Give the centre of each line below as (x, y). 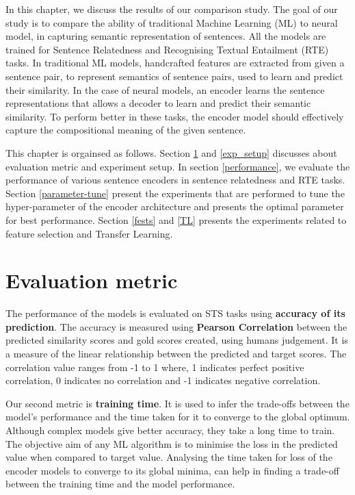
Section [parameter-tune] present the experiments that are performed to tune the (175, 193)
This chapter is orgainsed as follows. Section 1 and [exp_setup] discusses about (171, 152)
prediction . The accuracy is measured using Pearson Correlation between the (176, 326)
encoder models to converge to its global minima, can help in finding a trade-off (172, 470)
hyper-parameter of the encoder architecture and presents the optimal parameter (175, 206)
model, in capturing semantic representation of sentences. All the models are (166, 36)
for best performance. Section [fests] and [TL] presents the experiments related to (176, 219)
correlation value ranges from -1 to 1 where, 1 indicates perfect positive (155, 367)
